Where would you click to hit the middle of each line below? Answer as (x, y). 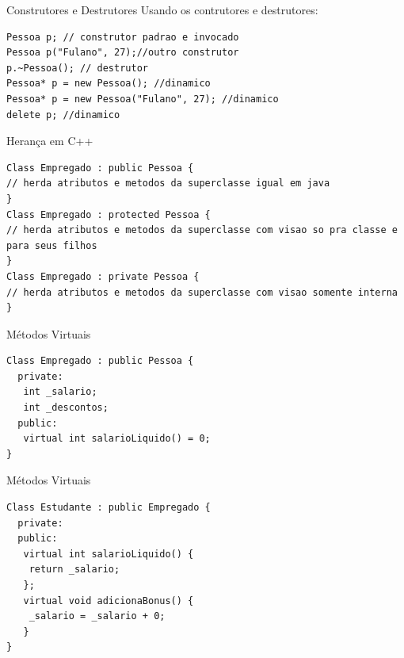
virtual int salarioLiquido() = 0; (117, 439)
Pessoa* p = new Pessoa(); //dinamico (109, 84)
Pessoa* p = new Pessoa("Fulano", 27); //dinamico (143, 99)
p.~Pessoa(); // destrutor (77, 68)
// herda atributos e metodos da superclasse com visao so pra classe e (202, 230)
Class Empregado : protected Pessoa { (109, 214)
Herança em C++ (50, 141)
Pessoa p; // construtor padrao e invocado (123, 37)
